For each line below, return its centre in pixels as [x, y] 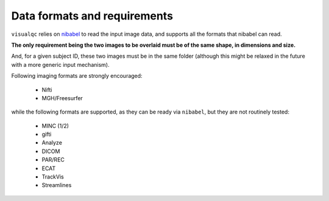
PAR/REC [53, 160]
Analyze [52, 143]
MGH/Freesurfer [62, 98]
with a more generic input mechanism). [60, 64]
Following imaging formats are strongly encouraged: [77, 76]
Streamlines [57, 185]
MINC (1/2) [55, 126]
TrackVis [53, 177]
